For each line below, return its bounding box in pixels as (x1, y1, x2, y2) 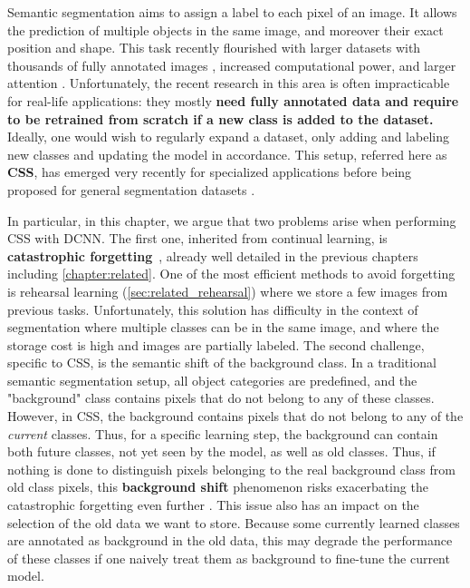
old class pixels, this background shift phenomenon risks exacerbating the (7, 477, 428, 496)
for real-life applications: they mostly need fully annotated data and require (7, 91, 459, 110)
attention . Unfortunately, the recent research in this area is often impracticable (7, 73, 450, 93)
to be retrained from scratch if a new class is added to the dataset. (7, 109, 434, 128)
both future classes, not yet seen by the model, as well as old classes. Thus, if (7, 442, 436, 461)
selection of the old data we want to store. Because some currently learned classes (7, 513, 460, 532)
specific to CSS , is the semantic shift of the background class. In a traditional (7, 353, 436, 372)
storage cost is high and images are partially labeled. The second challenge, (7, 335, 425, 354)
